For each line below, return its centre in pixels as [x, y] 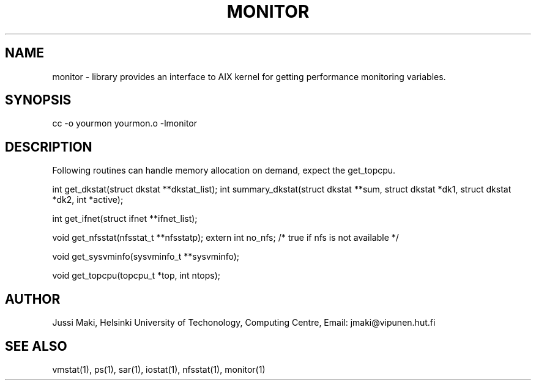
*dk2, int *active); [88, 200]
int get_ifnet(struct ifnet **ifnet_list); [125, 219]
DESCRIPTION [49, 147]
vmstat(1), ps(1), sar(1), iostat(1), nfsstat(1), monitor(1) [159, 369]
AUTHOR [33, 299]
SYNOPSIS [38, 100]
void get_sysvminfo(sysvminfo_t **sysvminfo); [146, 257]
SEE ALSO [36, 346]
